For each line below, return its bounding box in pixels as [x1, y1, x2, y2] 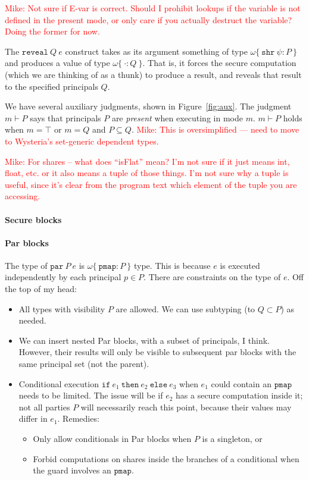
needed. [18, 314, 46, 327]
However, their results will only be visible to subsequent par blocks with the [18, 346, 296, 358]
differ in [18, 412, 48, 425]
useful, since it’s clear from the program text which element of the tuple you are [5, 178, 297, 190]
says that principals [30, 111, 101, 124]
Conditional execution [18, 377, 99, 390]
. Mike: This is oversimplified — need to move [131, 123, 299, 136]
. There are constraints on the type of [143, 271, 281, 283]
